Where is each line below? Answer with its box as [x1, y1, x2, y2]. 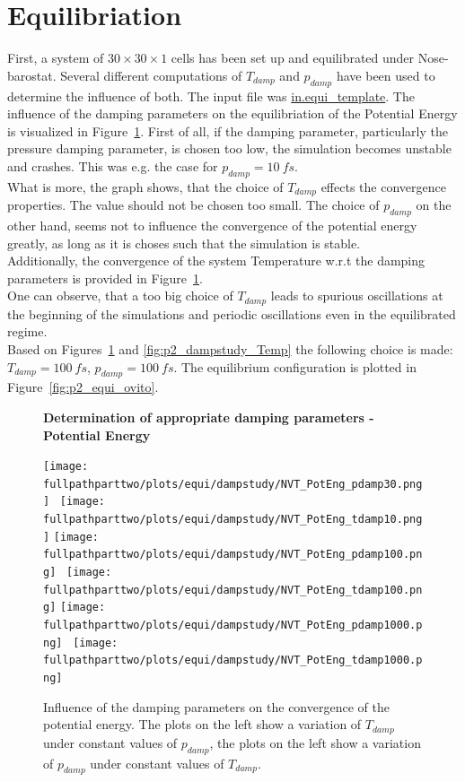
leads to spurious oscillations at [270, 286, 443, 305]
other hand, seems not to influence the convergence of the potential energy [7, 215, 417, 234]
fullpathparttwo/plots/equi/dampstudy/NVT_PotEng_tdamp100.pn [43, 583, 423, 596]
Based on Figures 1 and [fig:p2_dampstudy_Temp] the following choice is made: [7, 339, 453, 358]
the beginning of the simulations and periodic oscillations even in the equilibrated [7, 304, 456, 323]
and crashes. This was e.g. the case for [7, 156, 218, 175]
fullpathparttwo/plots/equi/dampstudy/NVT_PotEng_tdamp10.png [43, 513, 423, 526]
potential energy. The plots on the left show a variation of [43, 715, 362, 734]
